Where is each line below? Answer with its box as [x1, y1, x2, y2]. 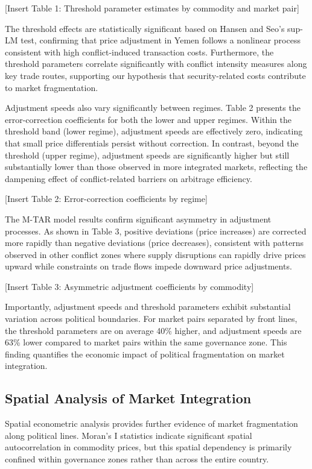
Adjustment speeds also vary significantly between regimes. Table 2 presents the [5, 101, 301, 114]
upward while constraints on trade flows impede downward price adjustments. [5, 260, 292, 272]
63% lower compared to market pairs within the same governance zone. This [5, 336, 287, 348]
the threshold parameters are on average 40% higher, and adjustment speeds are [5, 324, 302, 336]
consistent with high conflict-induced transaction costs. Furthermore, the [5, 45, 274, 58]
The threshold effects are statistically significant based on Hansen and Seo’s [5, 22, 285, 34]
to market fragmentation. [5, 81, 98, 93]
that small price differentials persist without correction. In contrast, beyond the [5, 136, 299, 149]
